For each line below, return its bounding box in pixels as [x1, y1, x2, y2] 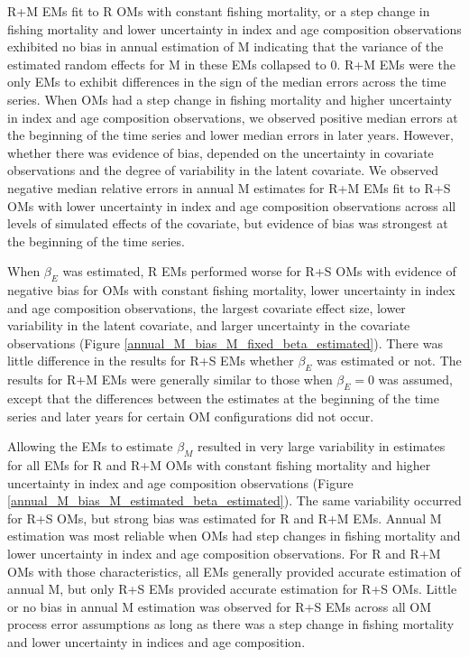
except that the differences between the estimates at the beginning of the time [7, 389, 439, 408]
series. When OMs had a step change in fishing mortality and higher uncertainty [7, 89, 452, 108]
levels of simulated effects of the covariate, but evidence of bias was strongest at [7, 214, 448, 233]
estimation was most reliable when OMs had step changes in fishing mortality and [7, 526, 461, 545]
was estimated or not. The [317, 351, 462, 370]
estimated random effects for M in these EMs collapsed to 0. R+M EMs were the [7, 54, 455, 73]
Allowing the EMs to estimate [7, 437, 173, 456]
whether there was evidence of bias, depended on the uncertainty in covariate [7, 143, 434, 162]
